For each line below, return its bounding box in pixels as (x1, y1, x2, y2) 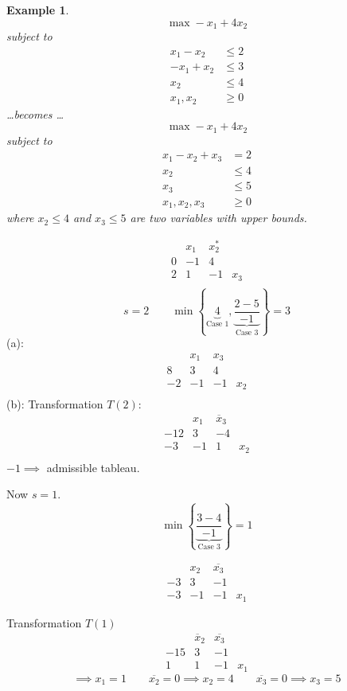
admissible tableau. (46, 459, 140, 475)
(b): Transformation (6, 396, 103, 412)
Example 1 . (6, 2, 69, 18)
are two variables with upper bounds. (130, 209, 307, 226)
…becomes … (6, 105, 64, 122)
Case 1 (205, 320, 229, 329)
